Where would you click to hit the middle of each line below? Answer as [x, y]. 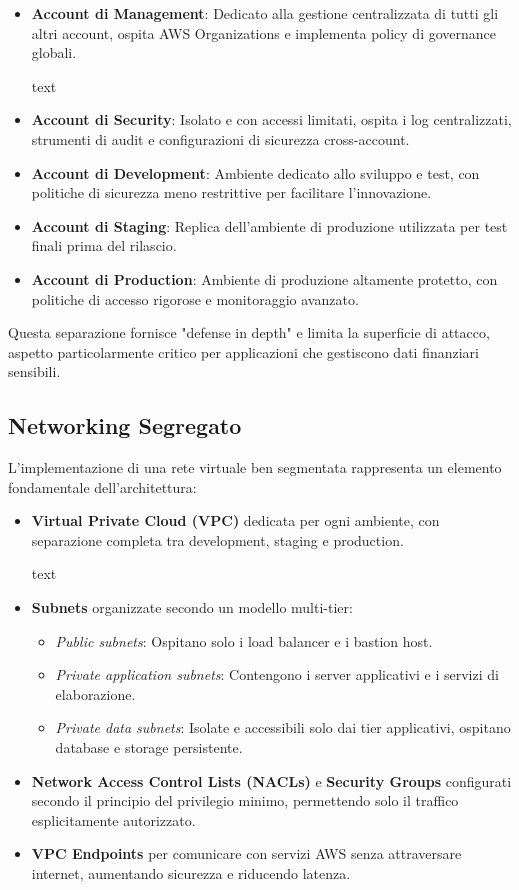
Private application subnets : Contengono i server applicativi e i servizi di [277, 674]
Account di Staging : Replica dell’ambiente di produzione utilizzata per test [269, 225]
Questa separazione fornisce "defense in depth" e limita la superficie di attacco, [249, 332]
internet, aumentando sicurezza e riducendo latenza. [191, 873]
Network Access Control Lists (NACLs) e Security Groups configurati [271, 780]
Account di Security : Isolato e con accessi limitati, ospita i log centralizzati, [271, 119]
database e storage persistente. [149, 747]
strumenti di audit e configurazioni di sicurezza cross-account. [220, 138]
